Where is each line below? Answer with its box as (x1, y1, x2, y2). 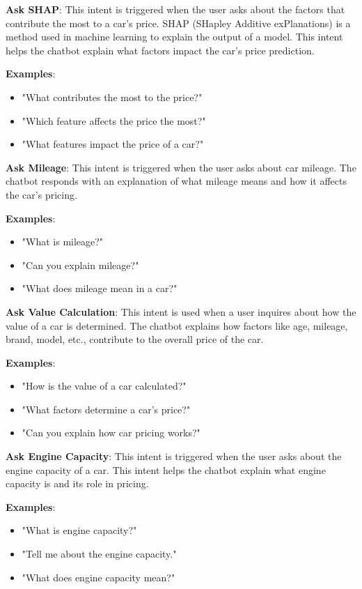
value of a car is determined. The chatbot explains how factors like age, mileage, (6, 318, 348, 332)
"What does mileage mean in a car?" (22, 281, 178, 296)
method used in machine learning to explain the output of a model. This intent (6, 29, 343, 44)
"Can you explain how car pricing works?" (22, 425, 200, 440)
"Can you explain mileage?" (22, 257, 139, 272)
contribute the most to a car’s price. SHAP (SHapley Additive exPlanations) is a (6, 15, 351, 30)
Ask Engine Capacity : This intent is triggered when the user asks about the (6, 449, 342, 464)
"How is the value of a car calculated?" (22, 378, 187, 393)
